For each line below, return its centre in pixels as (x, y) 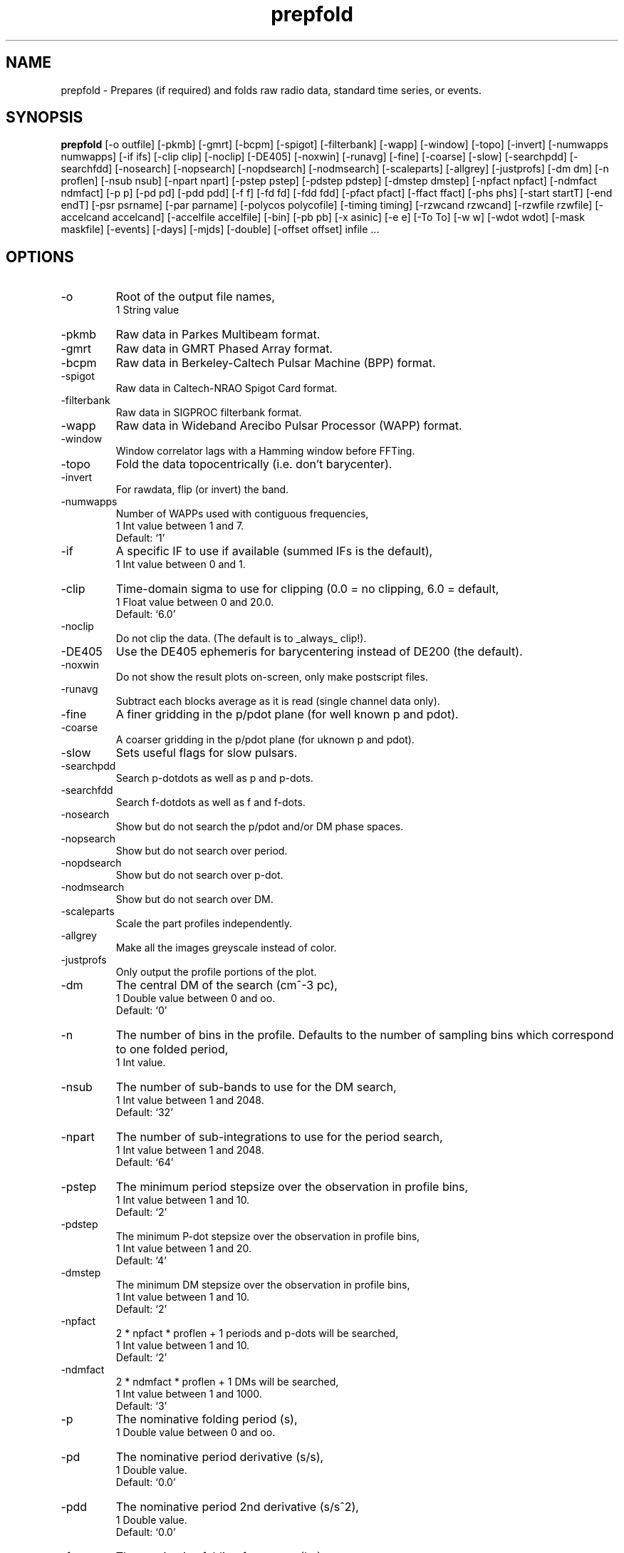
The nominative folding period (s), (207, 1419)
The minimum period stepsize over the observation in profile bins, (292, 1187)
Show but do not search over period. (202, 851)
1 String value (147, 310)
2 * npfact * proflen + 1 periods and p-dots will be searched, (257, 1333)
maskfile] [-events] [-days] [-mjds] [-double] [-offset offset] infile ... (220, 229)
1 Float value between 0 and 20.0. (195, 602)
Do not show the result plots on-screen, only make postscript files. (272, 677)
